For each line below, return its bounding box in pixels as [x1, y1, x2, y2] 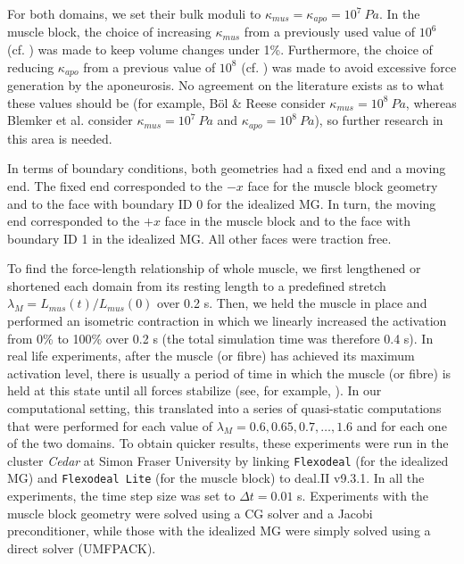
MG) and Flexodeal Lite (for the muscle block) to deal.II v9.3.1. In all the [7, 469, 425, 487]
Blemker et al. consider [7, 111, 133, 129]
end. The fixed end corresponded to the [7, 176, 223, 195]
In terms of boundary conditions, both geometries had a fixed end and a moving [7, 159, 446, 178]
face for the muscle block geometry [247, 176, 438, 195]
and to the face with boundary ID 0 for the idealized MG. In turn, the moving [7, 194, 436, 212]
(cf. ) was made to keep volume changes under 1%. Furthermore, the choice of [7, 40, 433, 59]
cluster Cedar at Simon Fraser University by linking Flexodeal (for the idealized [7, 451, 449, 469]
